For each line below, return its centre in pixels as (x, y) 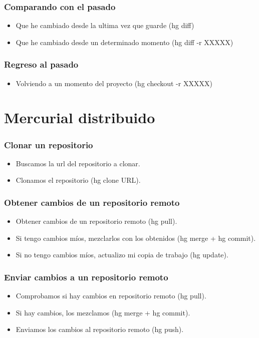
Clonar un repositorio (49, 144)
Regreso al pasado (41, 64)
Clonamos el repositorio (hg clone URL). (78, 180)
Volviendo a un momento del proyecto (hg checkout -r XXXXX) (114, 83)
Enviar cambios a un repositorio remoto (86, 277)
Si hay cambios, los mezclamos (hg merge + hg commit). (103, 312)
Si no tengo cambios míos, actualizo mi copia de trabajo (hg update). (122, 255)
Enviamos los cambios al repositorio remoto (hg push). (100, 329)
